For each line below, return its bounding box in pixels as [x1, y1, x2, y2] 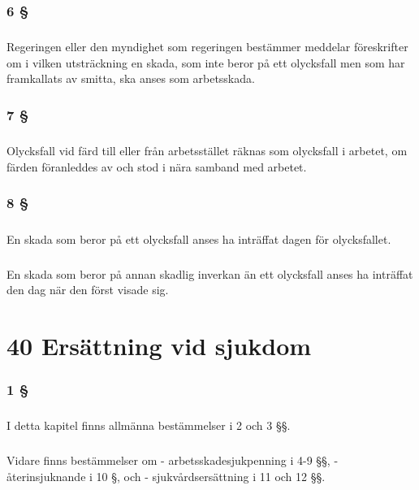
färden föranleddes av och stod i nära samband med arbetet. [6, 158, 307, 175]
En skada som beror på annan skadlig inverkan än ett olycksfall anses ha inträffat [6, 265, 413, 282]
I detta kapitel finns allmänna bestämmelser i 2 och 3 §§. [6, 417, 291, 434]
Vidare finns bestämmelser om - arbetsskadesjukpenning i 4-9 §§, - [6, 452, 339, 469]
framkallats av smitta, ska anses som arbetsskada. [6, 70, 255, 87]
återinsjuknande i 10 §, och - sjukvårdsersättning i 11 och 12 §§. [6, 467, 326, 484]
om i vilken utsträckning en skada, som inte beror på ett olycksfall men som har [6, 54, 405, 71]
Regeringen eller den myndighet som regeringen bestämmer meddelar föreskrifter [6, 38, 408, 55]
